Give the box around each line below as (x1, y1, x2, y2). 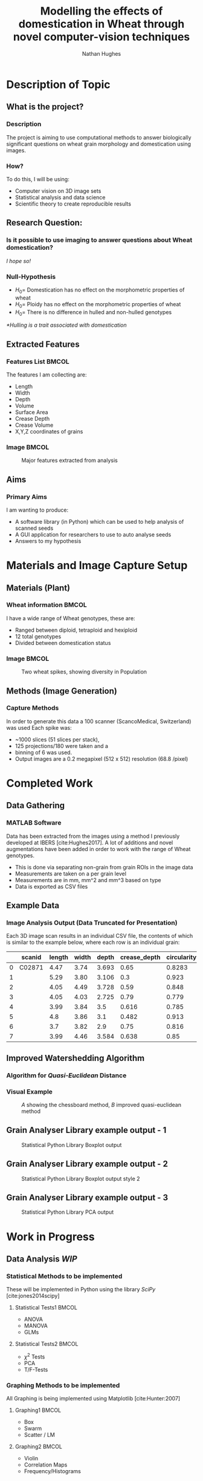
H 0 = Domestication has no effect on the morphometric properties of (14, 286, 185, 295)
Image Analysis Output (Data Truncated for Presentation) (6, 918, 178, 927)
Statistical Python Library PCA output (21, 1208, 114, 1216)
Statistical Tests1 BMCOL (14, 1304, 77, 1311)
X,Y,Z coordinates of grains (14, 427, 83, 435)
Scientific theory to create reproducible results (14, 200, 132, 207)
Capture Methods (6, 704, 59, 712)
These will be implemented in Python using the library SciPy (6, 1286, 156, 1293)
